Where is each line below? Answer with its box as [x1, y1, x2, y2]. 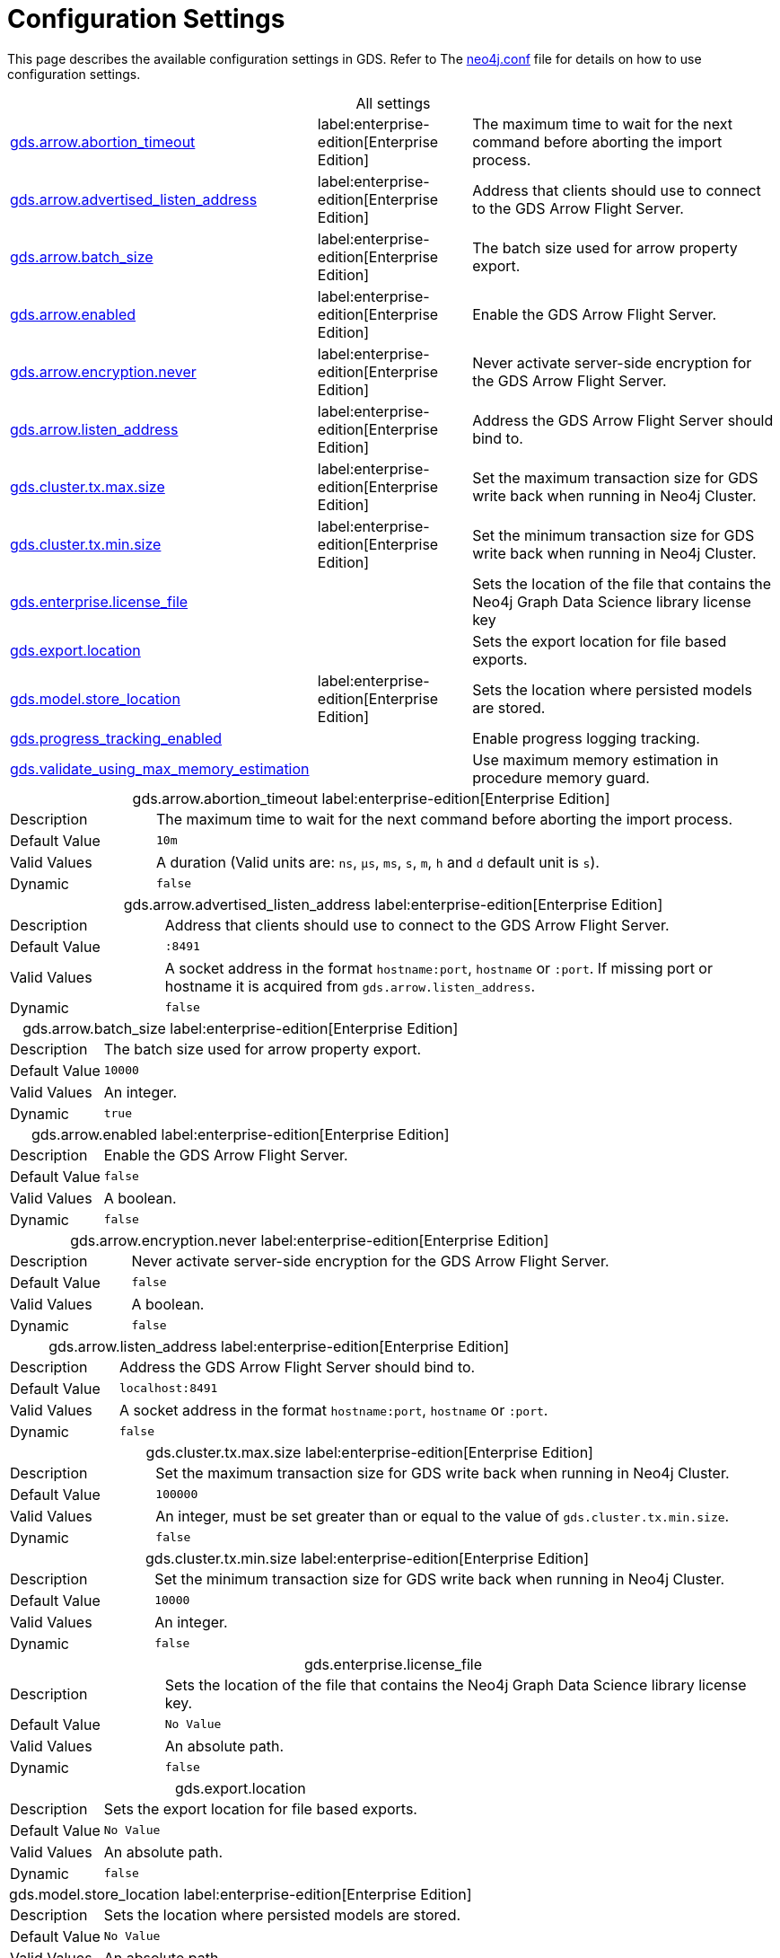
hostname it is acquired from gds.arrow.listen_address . [164, 976, 536, 995]
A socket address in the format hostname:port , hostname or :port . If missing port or [164, 958, 713, 977]
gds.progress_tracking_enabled [10, 728, 223, 747]
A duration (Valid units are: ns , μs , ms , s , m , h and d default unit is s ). [156, 852, 600, 871]
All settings [355, 93, 431, 112]
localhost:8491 [118, 1381, 218, 1396]
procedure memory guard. [472, 768, 650, 787]
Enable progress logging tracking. [472, 728, 700, 747]
